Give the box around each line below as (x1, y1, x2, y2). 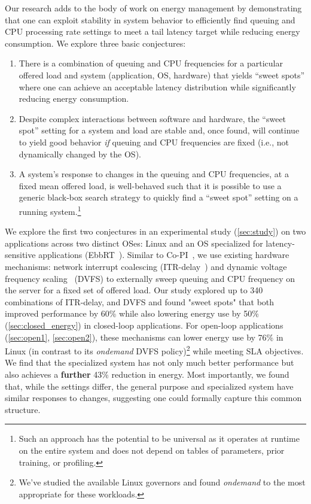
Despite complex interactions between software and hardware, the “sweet (19, 112, 286, 125)
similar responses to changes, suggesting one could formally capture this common (5, 391, 302, 404)
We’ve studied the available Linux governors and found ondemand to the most (19, 476, 306, 488)
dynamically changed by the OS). (19, 147, 141, 160)
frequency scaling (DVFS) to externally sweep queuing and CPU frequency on (5, 272, 295, 284)
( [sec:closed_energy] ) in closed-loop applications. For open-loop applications (5, 318, 283, 331)
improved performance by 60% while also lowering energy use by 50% (5, 307, 259, 320)
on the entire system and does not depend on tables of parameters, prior (19, 444, 285, 456)
